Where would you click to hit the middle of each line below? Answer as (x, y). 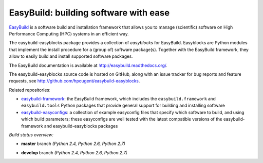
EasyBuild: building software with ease (89, 13)
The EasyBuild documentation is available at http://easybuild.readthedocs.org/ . (88, 65)
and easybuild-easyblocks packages (81, 126)
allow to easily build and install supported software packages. (71, 56)
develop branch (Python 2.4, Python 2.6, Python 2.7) (74, 152)
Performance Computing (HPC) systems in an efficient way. (69, 33)
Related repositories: (30, 90)
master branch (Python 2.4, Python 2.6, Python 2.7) (73, 144)
